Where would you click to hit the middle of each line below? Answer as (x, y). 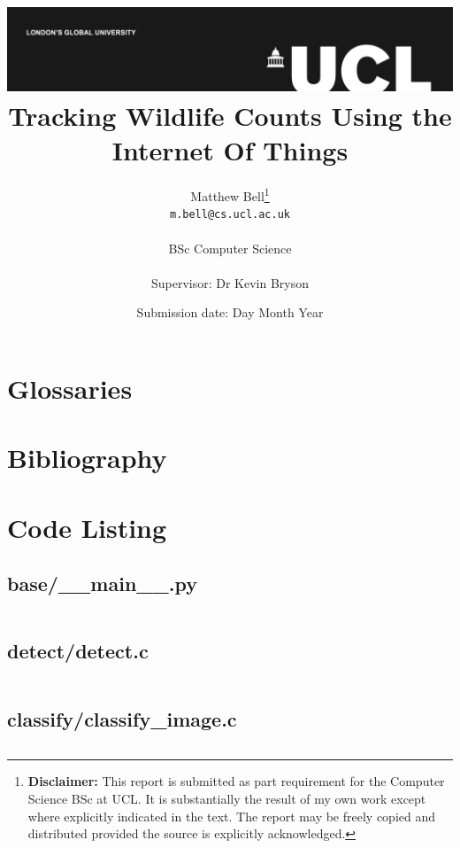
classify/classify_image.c (122, 718)
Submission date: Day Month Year (230, 312)
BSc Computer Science (230, 248)
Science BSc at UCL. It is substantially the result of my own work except (227, 799)
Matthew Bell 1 (230, 194)
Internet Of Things (230, 150)
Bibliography (87, 458)
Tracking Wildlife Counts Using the (230, 115)
